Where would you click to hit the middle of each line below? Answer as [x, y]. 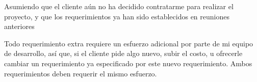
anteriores [19, 26]
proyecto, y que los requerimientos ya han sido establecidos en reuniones [117, 16]
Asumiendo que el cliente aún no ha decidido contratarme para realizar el [119, 6]
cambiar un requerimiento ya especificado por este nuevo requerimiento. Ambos [128, 63]
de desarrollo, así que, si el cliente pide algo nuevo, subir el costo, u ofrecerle [123, 53]
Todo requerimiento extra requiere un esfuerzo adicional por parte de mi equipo [129, 43]
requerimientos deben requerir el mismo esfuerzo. [81, 73]
